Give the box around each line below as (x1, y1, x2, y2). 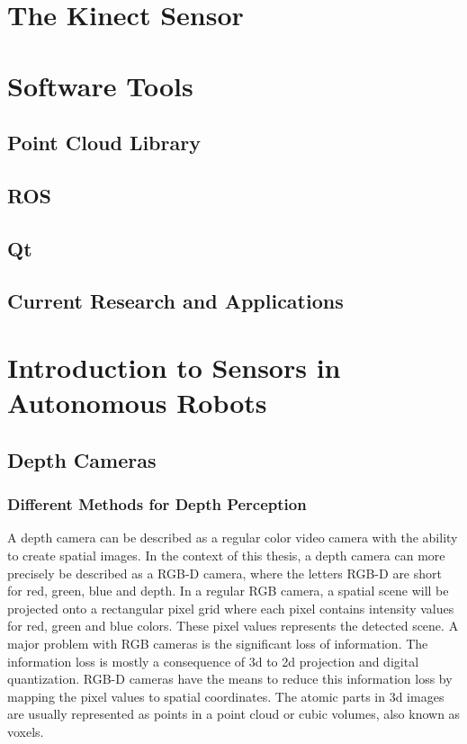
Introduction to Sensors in (7, 349, 341, 386)
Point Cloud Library (7, 129, 201, 157)
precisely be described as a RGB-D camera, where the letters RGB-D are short (7, 563, 442, 582)
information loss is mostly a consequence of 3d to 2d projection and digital (7, 651, 419, 670)
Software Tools (7, 67, 193, 103)
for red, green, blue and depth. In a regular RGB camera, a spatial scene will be (7, 581, 449, 600)
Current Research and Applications (7, 287, 344, 315)
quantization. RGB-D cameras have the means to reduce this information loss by (7, 669, 453, 688)
